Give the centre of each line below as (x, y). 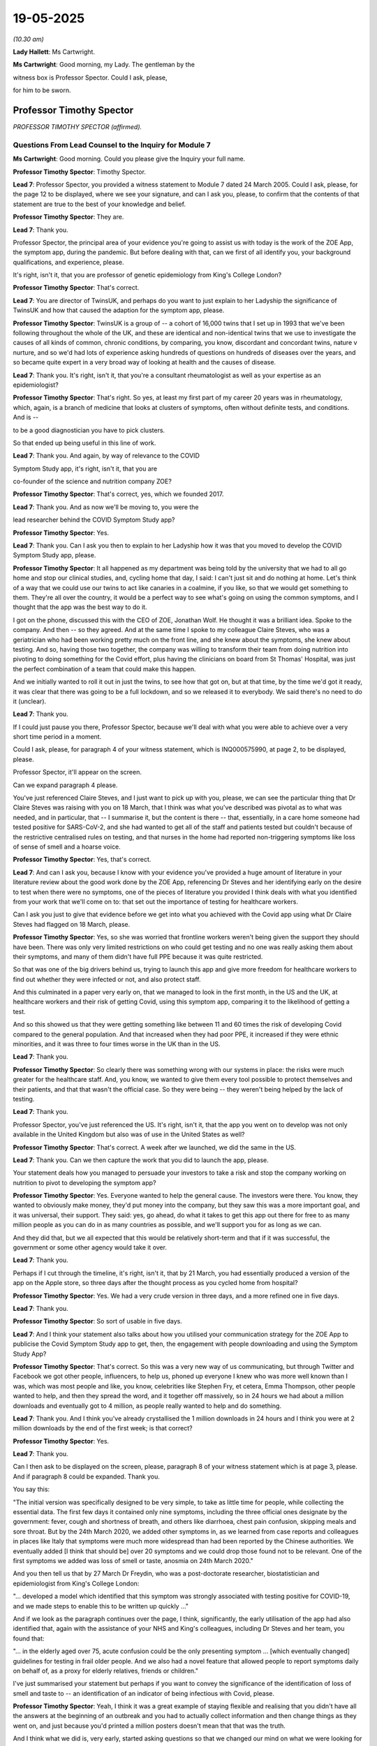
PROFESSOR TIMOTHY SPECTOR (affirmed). (77, 127)
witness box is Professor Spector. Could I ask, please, (90, 78)
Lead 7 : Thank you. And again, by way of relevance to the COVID (106, 456)
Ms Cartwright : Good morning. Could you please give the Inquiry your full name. (129, 159)
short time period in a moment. (57, 737)
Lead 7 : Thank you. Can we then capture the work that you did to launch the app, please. (141, 1160)
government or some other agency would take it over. (90, 1247)
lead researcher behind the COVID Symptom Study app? (94, 520)
